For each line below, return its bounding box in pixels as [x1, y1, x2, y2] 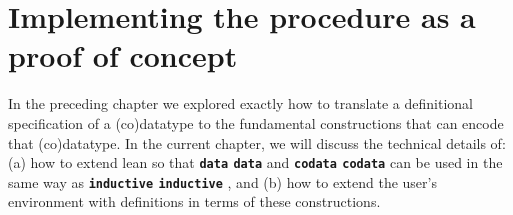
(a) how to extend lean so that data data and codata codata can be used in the [8, 152, 503, 173]
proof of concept [8, 35, 238, 76]
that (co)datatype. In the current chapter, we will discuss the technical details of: [8, 132, 506, 153]
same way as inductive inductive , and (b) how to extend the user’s [8, 171, 437, 192]
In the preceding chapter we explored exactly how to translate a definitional [8, 93, 473, 114]
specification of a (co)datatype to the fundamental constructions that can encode [8, 112, 504, 133]
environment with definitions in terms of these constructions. [8, 191, 381, 212]
